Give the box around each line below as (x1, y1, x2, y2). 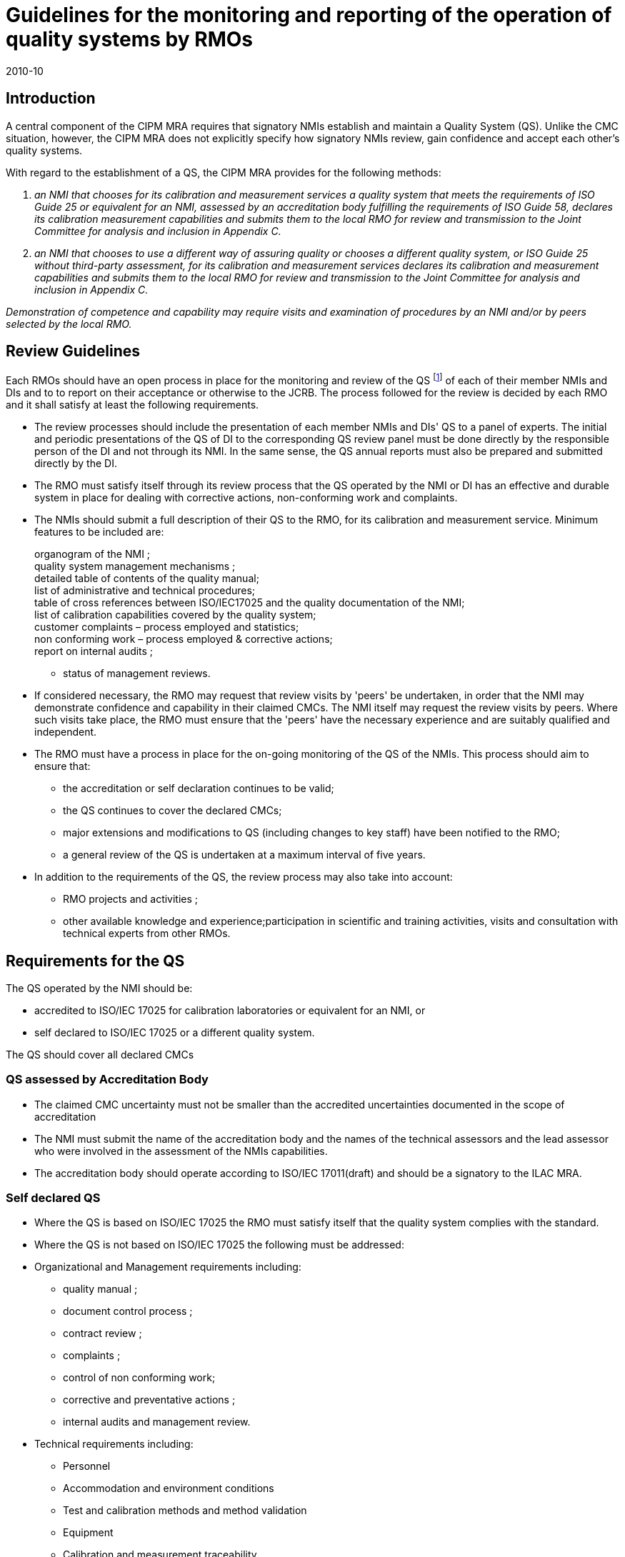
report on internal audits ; (34, 645, 154, 658)
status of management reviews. (63, 667, 211, 680)
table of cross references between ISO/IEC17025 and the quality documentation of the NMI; (34, 596, 465, 609)
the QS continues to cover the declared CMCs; (63, 804, 282, 817)
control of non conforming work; (63, 1371, 216, 1384)
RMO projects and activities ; (63, 893, 199, 906)
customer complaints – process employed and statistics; (34, 621, 299, 634)
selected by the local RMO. (6, 317, 132, 330)
